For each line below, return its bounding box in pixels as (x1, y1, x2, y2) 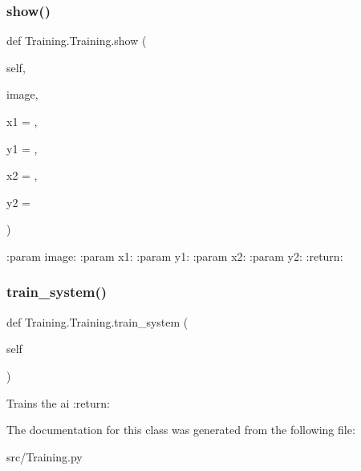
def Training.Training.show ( (6, 32, 147, 49)
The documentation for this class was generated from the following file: (6, 421, 355, 438)
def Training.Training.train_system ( (6, 313, 189, 330)
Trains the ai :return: (6, 394, 110, 411)
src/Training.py (6, 448, 83, 465)
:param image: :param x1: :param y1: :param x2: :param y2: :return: (6, 247, 343, 264)
